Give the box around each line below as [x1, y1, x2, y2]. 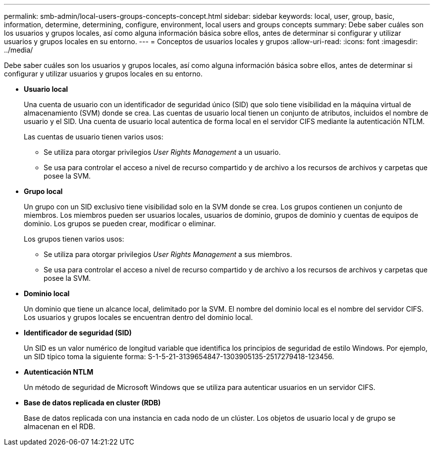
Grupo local [24, 187, 63, 195]
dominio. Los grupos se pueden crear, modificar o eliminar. [24, 219, 216, 228]
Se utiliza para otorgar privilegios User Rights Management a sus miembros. [44, 250, 292, 258]
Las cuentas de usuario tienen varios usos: [24, 132, 163, 141]
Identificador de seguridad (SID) [24, 328, 132, 337]
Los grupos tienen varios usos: [24, 235, 124, 243]
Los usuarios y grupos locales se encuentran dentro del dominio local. [24, 313, 253, 321]
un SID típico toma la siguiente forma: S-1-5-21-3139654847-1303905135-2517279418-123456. [24, 352, 334, 361]
